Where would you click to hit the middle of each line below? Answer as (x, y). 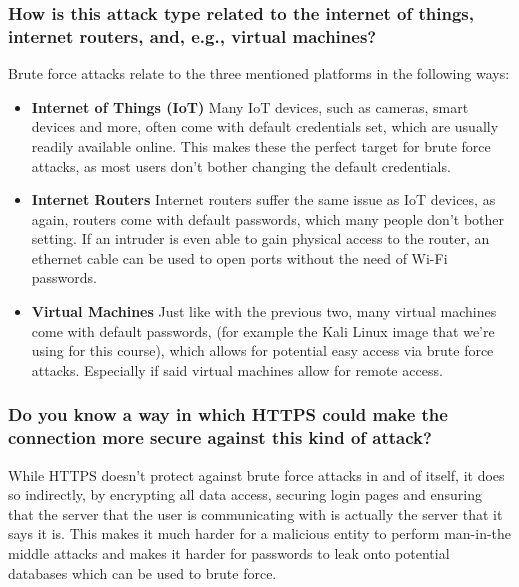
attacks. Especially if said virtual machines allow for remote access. (237, 369)
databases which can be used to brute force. (142, 572)
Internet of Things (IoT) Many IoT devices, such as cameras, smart (250, 106)
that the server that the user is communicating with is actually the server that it (255, 513)
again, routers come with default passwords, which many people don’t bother (268, 218)
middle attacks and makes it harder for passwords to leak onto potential (229, 552)
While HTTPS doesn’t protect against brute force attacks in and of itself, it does (256, 474)
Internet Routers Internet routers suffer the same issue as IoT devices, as (263, 199)
